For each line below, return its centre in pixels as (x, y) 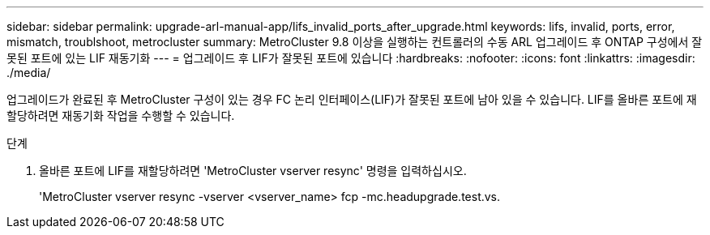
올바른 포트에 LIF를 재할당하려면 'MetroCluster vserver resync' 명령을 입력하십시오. (253, 171)
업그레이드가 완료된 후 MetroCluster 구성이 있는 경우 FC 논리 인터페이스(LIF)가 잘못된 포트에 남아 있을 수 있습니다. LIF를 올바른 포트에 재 (352, 99)
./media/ (29, 73)
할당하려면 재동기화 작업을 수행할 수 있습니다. (121, 115)
